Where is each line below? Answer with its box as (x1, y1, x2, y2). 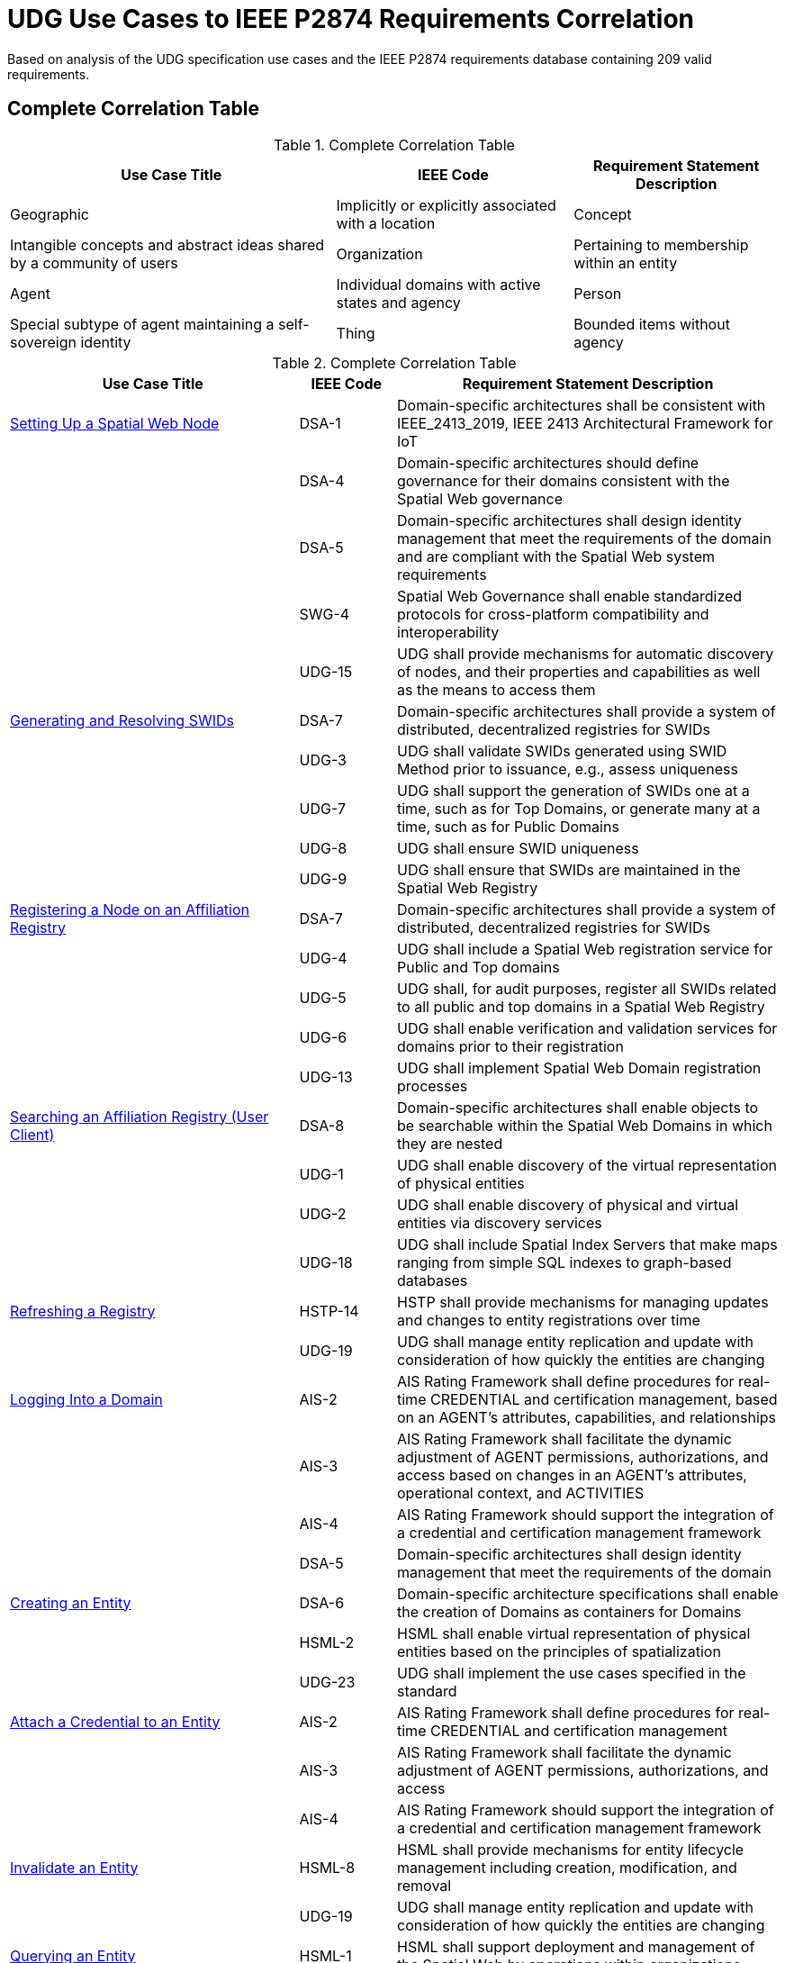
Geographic (10, 204, 89, 223)
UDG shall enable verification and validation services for (397, 1018, 778, 1037)
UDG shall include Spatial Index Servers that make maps (397, 1235, 778, 1253)
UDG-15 (299, 662, 353, 681)
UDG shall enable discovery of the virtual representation (397, 1155, 777, 1174)
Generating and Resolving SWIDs (10, 710, 234, 729)
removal (397, 1876, 452, 1895)
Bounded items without (573, 314, 730, 333)
